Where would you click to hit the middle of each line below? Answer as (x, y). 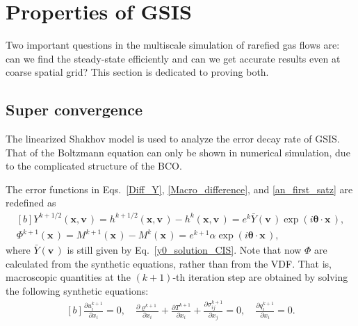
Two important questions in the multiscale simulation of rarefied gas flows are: (173, 45)
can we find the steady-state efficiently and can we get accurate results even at (173, 58)
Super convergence (74, 109)
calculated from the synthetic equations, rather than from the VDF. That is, (169, 263)
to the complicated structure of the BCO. (94, 166)
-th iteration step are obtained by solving (260, 277)
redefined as (31, 203)
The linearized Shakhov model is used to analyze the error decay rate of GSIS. (173, 139)
